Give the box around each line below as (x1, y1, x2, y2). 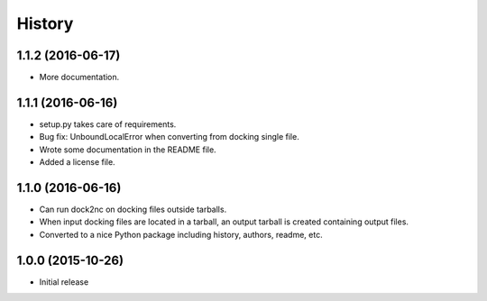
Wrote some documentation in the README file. (39, 144, 216, 155)
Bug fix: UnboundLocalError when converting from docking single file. (39, 132, 299, 142)
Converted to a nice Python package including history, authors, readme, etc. (39, 229, 324, 240)
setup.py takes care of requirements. (39, 118, 177, 130)
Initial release (39, 276, 89, 287)
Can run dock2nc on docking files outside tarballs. (39, 204, 227, 215)
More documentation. (39, 72, 120, 83)
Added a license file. (39, 157, 116, 168)
